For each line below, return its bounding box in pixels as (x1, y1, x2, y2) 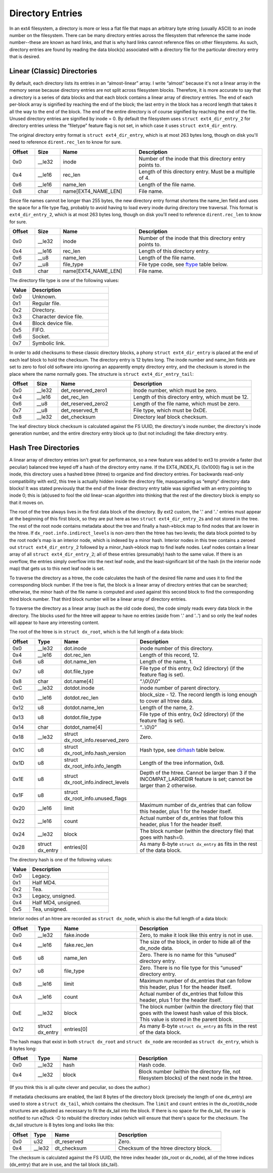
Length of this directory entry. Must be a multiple (139, 168, 255, 175)
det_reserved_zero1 (61, 387, 107, 394)
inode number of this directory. (140, 645, 213, 652)
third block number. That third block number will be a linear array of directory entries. (9, 596, 187, 602)
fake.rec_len (64, 941, 94, 948)
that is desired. (9, 54, 40, 60)
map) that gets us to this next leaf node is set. (9, 565, 105, 572)
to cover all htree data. (140, 697, 194, 704)
